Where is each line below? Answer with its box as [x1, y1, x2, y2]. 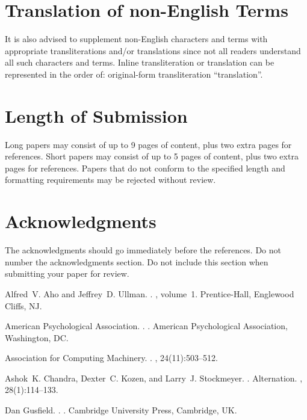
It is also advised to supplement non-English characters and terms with [5, 32, 268, 45]
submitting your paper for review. [5, 267, 129, 280]
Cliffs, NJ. [5, 299, 42, 312]
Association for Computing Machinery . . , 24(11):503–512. [5, 351, 218, 364]
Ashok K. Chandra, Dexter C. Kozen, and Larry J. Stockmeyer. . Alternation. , [5, 371, 303, 384]
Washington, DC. [5, 331, 69, 344]
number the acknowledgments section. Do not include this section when [5, 255, 268, 268]
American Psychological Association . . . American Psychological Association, [5, 320, 288, 332]
